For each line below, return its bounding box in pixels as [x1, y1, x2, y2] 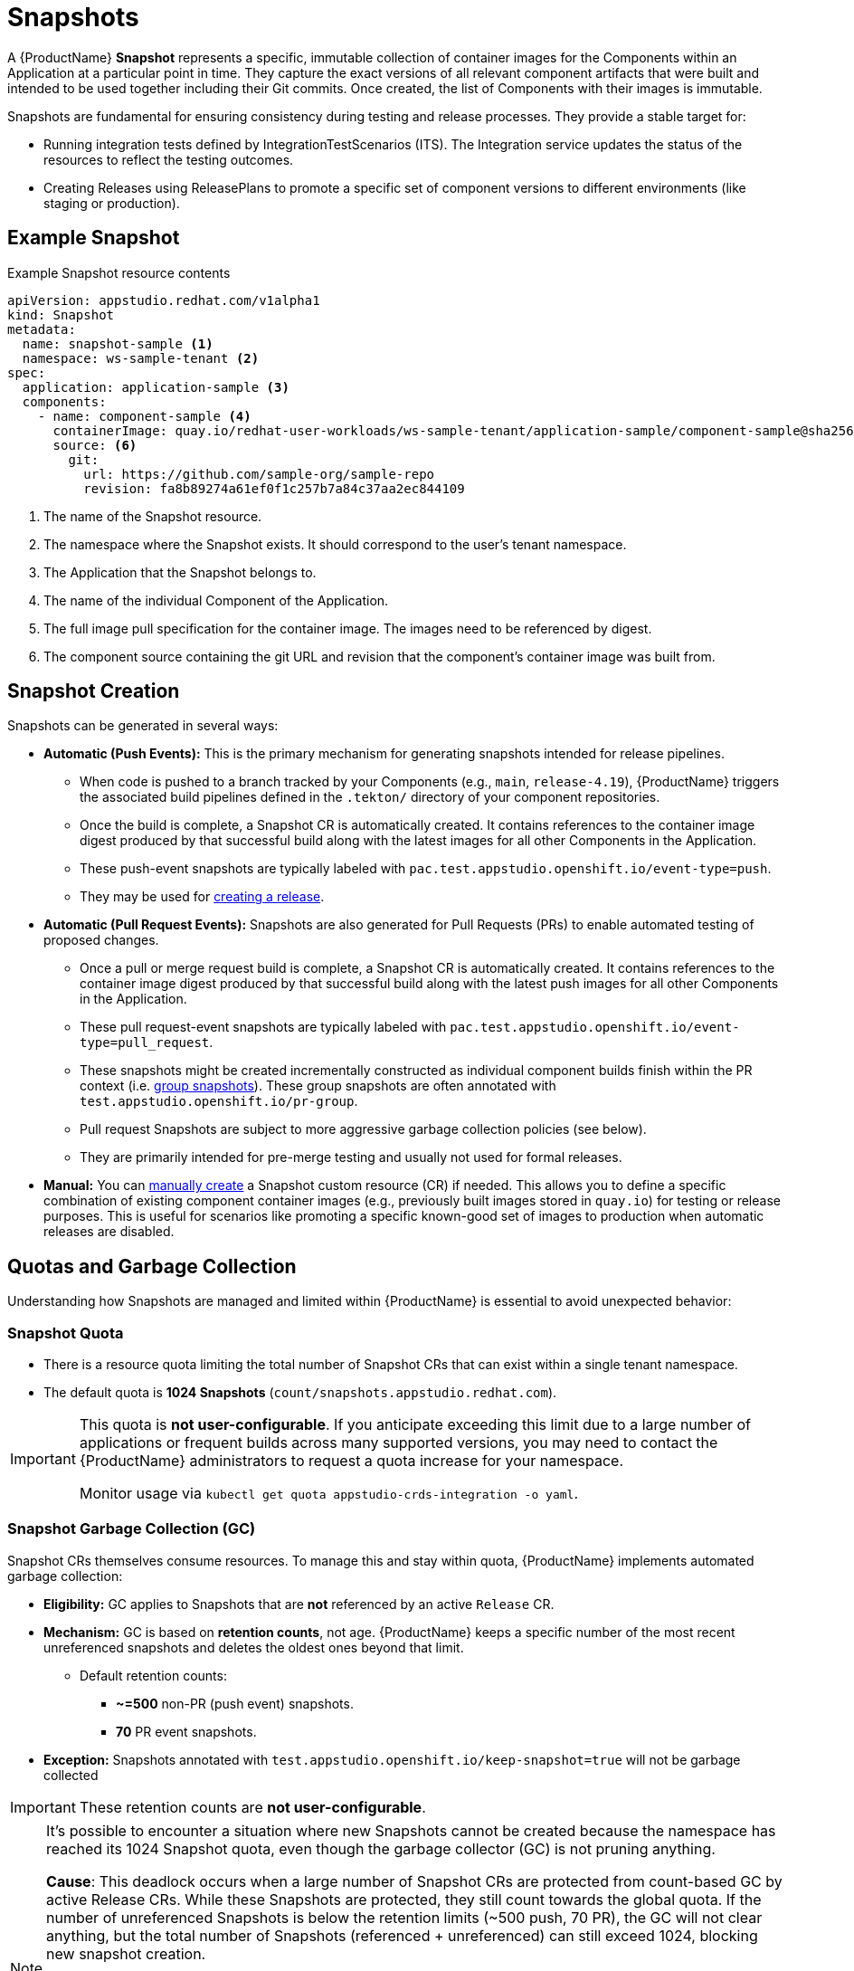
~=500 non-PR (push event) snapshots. [116, 1695, 354, 1711]
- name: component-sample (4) [37, 408, 251, 424]
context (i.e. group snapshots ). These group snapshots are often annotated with [80, 1078, 556, 1094]
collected [43, 1766, 99, 1783]
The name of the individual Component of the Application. [43, 592, 389, 608]
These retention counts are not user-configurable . [79, 1797, 426, 1816]
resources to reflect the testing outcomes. [43, 151, 294, 167]
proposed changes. [43, 932, 159, 948]
